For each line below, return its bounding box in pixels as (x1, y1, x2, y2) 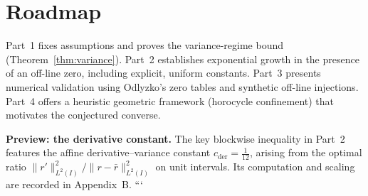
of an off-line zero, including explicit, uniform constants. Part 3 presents (6, 65, 321, 80)
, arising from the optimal (249, 145, 362, 160)
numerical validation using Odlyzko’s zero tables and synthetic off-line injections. (6, 79, 359, 94)
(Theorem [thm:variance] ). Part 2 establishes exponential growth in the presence (6, 51, 359, 66)
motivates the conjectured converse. (6, 107, 161, 122)
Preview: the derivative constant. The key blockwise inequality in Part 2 (6, 131, 345, 146)
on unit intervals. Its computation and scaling (155, 159, 355, 174)
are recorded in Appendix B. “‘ (6, 176, 143, 191)
